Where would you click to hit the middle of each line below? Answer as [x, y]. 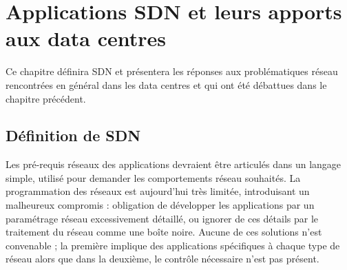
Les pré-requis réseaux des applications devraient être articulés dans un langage [173, 164]
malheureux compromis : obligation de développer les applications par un [160, 205]
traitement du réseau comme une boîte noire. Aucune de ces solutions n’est [164, 232]
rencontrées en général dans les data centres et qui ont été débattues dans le [166, 84]
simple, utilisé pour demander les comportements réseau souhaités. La [153, 177]
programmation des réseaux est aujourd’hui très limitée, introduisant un [158, 191]
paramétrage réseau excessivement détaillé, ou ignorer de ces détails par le [162, 218]
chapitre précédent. [46, 98]
